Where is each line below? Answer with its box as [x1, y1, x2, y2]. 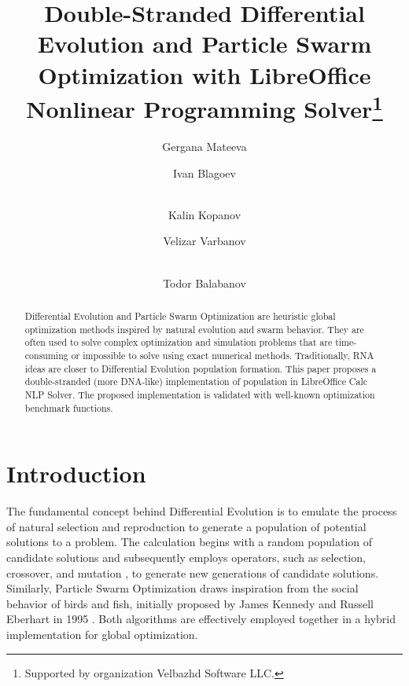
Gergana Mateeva [162, 138, 247, 155]
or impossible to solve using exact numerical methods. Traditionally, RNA [71, 348, 374, 361]
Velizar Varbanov [163, 233, 246, 249]
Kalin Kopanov [168, 206, 241, 222]
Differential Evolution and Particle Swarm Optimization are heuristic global [24, 309, 336, 322]
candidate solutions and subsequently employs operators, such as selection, [6, 548, 366, 565]
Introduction [6, 457, 146, 490]
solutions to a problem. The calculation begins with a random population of [6, 534, 373, 550]
